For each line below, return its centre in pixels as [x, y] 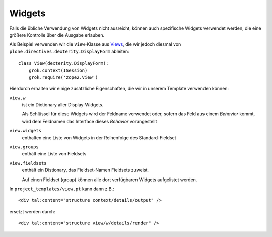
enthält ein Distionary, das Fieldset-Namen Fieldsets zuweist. [85, 170]
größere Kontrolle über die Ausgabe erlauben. [57, 35]
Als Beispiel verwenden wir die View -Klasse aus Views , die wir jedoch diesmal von [95, 44]
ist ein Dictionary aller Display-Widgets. [63, 105]
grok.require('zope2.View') [63, 77]
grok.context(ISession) [58, 70]
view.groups [24, 147]
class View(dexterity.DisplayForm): [63, 63]
